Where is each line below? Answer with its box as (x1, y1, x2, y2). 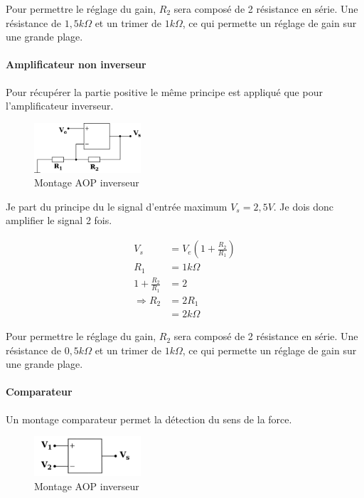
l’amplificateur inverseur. (6, 98, 114, 113)
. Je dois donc (273, 198, 334, 213)
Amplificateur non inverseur (6, 57, 146, 72)
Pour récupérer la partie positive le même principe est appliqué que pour (6, 84, 323, 99)
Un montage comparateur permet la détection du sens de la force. (6, 411, 292, 426)
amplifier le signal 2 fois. (6, 213, 112, 228)
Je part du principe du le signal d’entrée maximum (6, 198, 227, 213)
